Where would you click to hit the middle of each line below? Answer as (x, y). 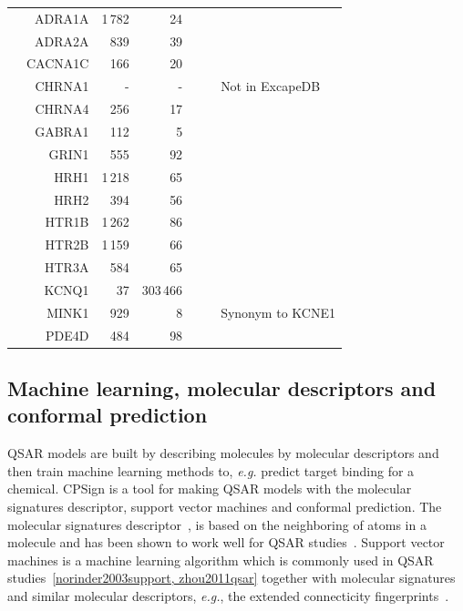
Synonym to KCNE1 (278, 312)
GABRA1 (62, 131)
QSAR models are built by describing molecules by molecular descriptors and (223, 453)
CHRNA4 (62, 109)
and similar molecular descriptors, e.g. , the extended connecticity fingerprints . (228, 596)
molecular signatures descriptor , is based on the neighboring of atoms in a (217, 524)
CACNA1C (58, 63)
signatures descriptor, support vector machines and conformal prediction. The (225, 507)
